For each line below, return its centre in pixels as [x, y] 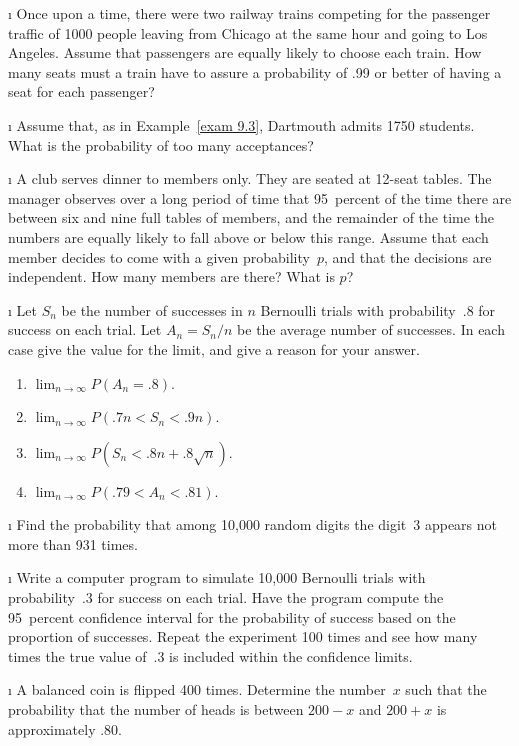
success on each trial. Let [85, 329]
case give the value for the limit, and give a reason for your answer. [214, 348]
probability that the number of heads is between [156, 709]
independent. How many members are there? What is [171, 276]
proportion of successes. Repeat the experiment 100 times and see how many [243, 636]
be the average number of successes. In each [371, 329]
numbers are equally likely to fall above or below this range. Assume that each [248, 236]
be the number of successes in [152, 309]
